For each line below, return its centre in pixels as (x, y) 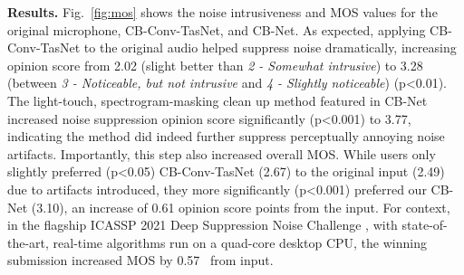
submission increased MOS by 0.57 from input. (140, 260)
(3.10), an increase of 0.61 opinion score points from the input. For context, (241, 207)
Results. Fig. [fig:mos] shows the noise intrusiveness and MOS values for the (222, 12)
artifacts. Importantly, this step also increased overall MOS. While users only (222, 153)
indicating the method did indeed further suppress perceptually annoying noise (226, 136)
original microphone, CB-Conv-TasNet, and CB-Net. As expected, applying (217, 29)
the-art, (28, 242)
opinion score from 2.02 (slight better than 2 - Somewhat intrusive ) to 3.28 (215, 65)
